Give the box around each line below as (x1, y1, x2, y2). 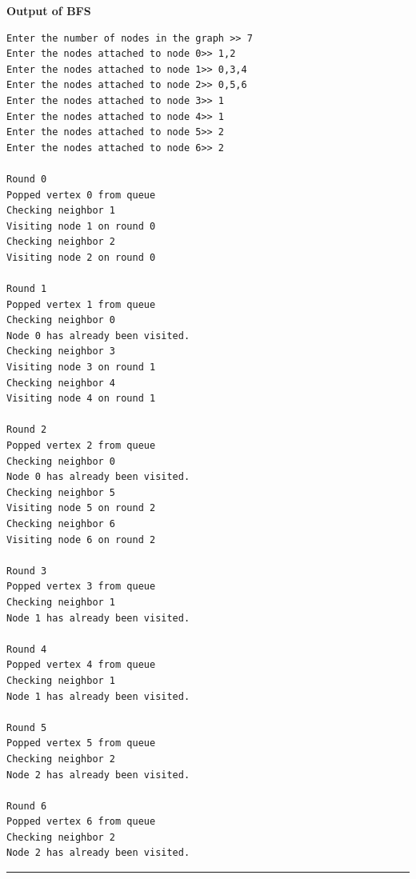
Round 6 (6, 800, 47, 812)
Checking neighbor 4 (6, 377, 116, 389)
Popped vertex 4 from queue (6, 659, 156, 671)
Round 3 (6, 565, 47, 577)
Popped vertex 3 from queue (6, 581, 156, 593)
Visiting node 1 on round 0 (6, 220, 156, 232)
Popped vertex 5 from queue (6, 737, 156, 749)
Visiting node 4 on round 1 (6, 393, 156, 405)
